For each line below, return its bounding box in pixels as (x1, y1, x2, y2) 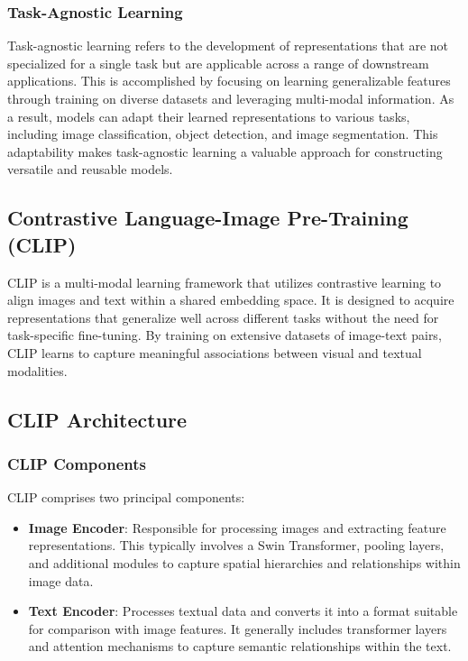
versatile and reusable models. (7, 160, 173, 179)
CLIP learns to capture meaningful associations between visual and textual (7, 343, 422, 362)
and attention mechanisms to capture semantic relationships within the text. (28, 637, 452, 656)
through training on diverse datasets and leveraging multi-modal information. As (7, 89, 454, 107)
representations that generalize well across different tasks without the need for (7, 308, 439, 326)
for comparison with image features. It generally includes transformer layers (28, 619, 447, 638)
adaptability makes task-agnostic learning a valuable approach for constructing (7, 142, 443, 161)
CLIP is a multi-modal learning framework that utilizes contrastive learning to (7, 272, 442, 291)
